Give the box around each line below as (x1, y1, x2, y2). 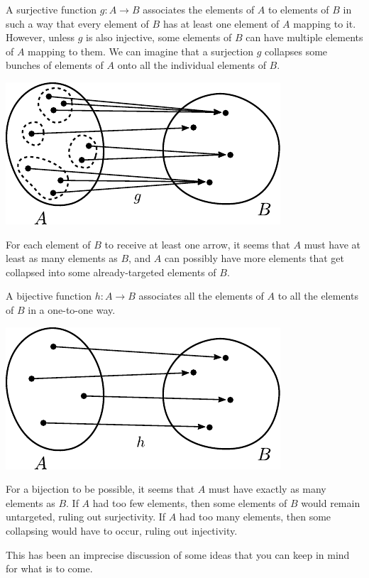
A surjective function (6, 2, 97, 16)
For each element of (6, 236, 91, 251)
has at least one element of (163, 16, 280, 31)
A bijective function (6, 288, 92, 303)
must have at (304, 236, 361, 251)
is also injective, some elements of (86, 30, 232, 45)
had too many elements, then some (179, 509, 331, 524)
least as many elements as (6, 251, 118, 266)
